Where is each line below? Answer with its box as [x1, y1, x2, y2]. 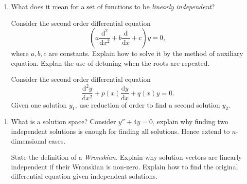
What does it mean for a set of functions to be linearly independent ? [11, 1, 215, 11]
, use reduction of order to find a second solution [75, 99, 220, 110]
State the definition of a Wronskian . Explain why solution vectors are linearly [11, 152, 242, 162]
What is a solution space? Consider [11, 116, 116, 127]
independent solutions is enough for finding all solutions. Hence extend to [11, 126, 230, 136]
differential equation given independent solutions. [11, 171, 158, 181]
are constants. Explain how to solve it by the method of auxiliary [48, 48, 243, 58]
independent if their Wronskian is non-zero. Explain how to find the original [11, 161, 238, 171]
